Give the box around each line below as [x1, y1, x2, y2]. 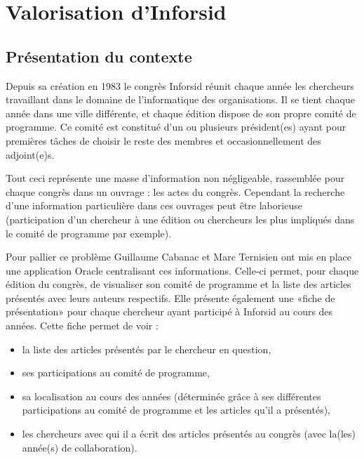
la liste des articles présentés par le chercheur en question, [22, 341, 271, 356]
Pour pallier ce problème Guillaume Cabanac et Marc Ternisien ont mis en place [6, 249, 351, 264]
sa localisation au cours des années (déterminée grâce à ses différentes [22, 388, 321, 403]
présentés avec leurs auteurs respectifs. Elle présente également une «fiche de [6, 290, 335, 305]
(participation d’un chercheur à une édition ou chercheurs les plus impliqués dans [6, 211, 355, 226]
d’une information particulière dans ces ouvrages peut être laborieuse [6, 198, 302, 213]
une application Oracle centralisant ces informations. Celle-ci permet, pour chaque [6, 263, 359, 277]
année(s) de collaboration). [22, 440, 137, 454]
